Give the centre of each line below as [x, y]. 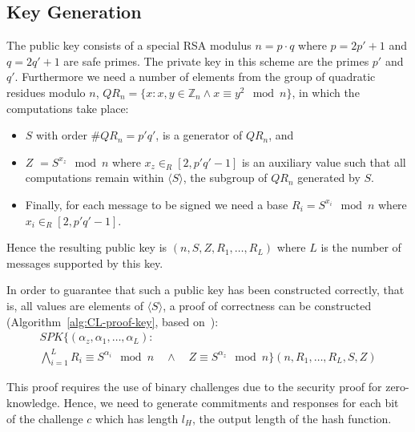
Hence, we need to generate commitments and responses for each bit [231, 403]
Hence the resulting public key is [87, 247]
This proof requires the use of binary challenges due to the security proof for [194, 387]
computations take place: [68, 108]
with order [62, 135]
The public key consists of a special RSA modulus [129, 45]
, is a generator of [199, 135]
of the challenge [45, 418]
